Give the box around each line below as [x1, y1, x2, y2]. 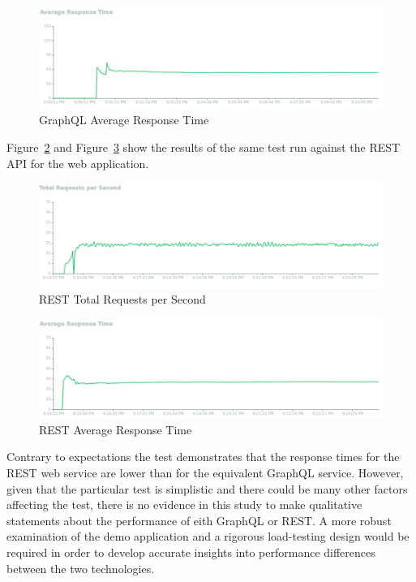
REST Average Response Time [39, 420, 192, 438]
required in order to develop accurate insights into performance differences [6, 543, 375, 560]
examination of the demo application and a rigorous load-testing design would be [6, 528, 410, 545]
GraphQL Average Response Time [39, 111, 209, 128]
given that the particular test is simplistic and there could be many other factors [6, 480, 408, 497]
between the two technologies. [6, 559, 155, 576]
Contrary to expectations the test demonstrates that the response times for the [6, 448, 400, 465]
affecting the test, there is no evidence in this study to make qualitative [6, 496, 362, 513]
